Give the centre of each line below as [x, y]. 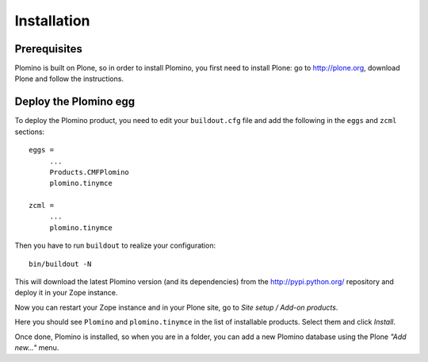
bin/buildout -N [60, 264]
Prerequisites [48, 49]
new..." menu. [37, 348]
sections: [30, 132]
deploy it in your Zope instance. [66, 293]
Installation [52, 21]
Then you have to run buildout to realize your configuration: [115, 245]
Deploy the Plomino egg [75, 102]
